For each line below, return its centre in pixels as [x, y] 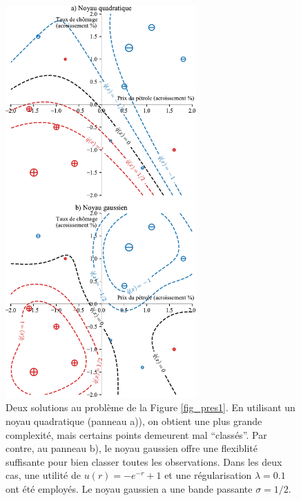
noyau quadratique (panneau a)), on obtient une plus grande [134, 421]
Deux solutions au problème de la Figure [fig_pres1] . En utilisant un [150, 407]
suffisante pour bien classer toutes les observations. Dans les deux [144, 461]
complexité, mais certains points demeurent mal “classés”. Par [136, 434]
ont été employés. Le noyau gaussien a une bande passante [129, 488]
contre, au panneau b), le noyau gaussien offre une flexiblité [132, 448]
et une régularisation [208, 475]
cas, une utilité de [43, 475]
